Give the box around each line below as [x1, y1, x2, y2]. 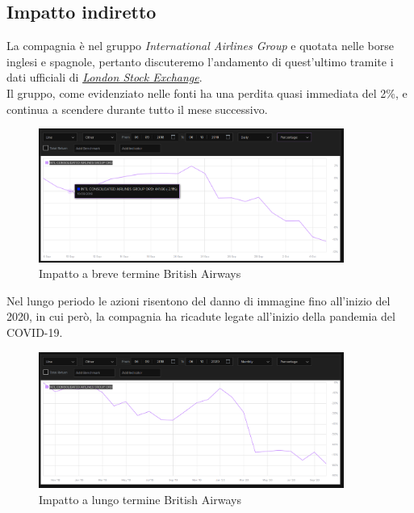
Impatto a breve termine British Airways [39, 265, 241, 282]
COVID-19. [6, 324, 63, 341]
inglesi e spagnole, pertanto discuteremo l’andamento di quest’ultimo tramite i [6, 53, 394, 69]
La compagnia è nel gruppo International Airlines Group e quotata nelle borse [6, 37, 394, 54]
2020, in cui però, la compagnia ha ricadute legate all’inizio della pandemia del [6, 308, 395, 325]
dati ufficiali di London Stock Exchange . [6, 69, 203, 86]
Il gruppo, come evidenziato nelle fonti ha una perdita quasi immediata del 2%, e [6, 84, 408, 101]
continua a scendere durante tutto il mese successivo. [6, 100, 268, 117]
